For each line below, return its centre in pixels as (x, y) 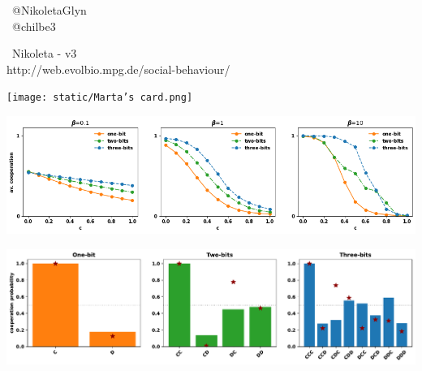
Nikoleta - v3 (44, 53)
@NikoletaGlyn (49, 10)
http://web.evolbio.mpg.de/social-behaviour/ (118, 69)
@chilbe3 (34, 26)
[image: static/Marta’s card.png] (100, 98)
